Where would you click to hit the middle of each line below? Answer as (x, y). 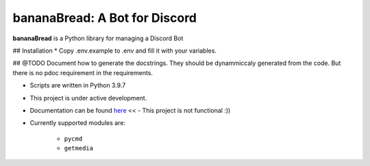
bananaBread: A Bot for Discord (105, 18)
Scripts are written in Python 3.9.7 (78, 85)
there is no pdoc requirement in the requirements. (83, 72)
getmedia (79, 148)
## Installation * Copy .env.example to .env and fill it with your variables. (115, 51)
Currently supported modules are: (78, 123)
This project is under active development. (88, 98)
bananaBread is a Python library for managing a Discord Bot (98, 38)
